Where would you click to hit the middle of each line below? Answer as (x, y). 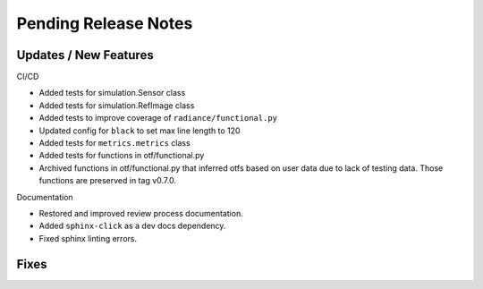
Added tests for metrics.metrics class (115, 143)
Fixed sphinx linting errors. (88, 238)
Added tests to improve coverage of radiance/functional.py (158, 118)
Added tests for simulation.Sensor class (112, 93)
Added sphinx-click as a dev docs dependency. (132, 226)
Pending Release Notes (105, 23)
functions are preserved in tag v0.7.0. (107, 181)
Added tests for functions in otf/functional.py (122, 156)
